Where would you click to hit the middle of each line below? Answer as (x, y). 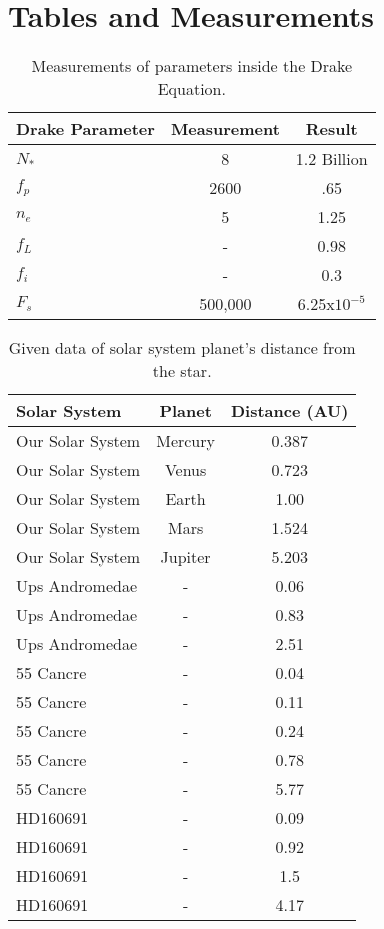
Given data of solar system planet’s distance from (182, 348)
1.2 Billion (331, 159)
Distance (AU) (289, 411)
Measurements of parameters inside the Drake (192, 66)
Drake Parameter (85, 129)
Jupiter (185, 557)
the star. (182, 371)
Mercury (185, 441)
